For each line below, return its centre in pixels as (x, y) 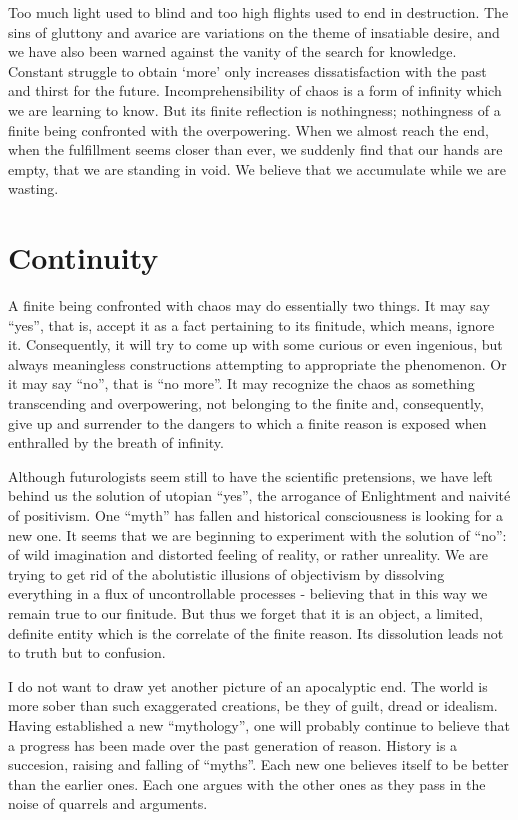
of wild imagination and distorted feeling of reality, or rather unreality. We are (248, 554)
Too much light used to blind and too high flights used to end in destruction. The (258, 12)
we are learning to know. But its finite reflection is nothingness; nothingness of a (254, 109)
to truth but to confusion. (87, 652)
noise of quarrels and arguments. (108, 803)
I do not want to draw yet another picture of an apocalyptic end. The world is (248, 685)
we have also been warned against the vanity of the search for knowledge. (232, 51)
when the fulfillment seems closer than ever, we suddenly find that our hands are (255, 149)
